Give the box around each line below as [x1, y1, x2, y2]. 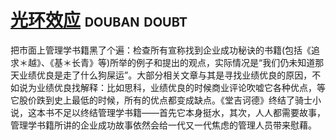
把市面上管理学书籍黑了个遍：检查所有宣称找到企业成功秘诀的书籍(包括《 [10, 44, 312, 56]
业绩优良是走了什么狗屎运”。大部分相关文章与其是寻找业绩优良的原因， [18, 69, 313, 81]
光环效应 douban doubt [10, 9, 188, 32]
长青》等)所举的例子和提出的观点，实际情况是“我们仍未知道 [71, 56, 316, 68]
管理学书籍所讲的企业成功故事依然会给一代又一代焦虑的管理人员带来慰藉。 [10, 119, 317, 131]
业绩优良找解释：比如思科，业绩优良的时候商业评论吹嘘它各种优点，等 [36, 81, 326, 93]
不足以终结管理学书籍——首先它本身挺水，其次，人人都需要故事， [53, 106, 326, 118]
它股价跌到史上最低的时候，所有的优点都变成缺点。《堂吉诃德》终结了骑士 [10, 94, 313, 106]
